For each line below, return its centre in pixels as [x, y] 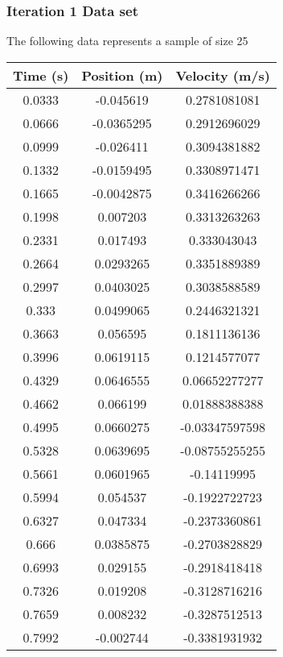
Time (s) [41, 75]
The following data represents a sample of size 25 [127, 41]
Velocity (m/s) [223, 75]
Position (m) [122, 75]
